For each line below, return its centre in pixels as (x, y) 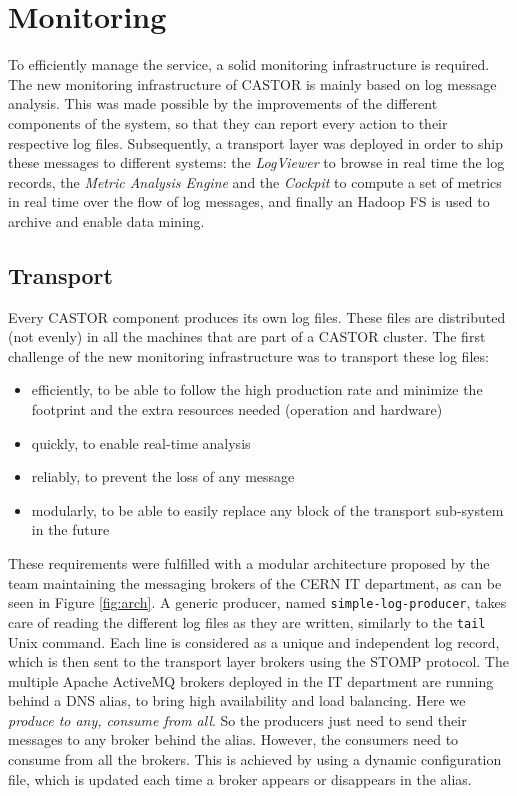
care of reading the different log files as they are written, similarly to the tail (247, 621)
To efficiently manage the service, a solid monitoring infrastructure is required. (249, 64)
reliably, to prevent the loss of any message (163, 476)
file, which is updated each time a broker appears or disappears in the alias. (240, 778)
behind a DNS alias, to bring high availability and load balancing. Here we (237, 700)
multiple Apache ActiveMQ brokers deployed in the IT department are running (251, 680)
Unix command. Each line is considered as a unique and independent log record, (254, 641)
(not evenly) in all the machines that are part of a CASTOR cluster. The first (247, 336)
